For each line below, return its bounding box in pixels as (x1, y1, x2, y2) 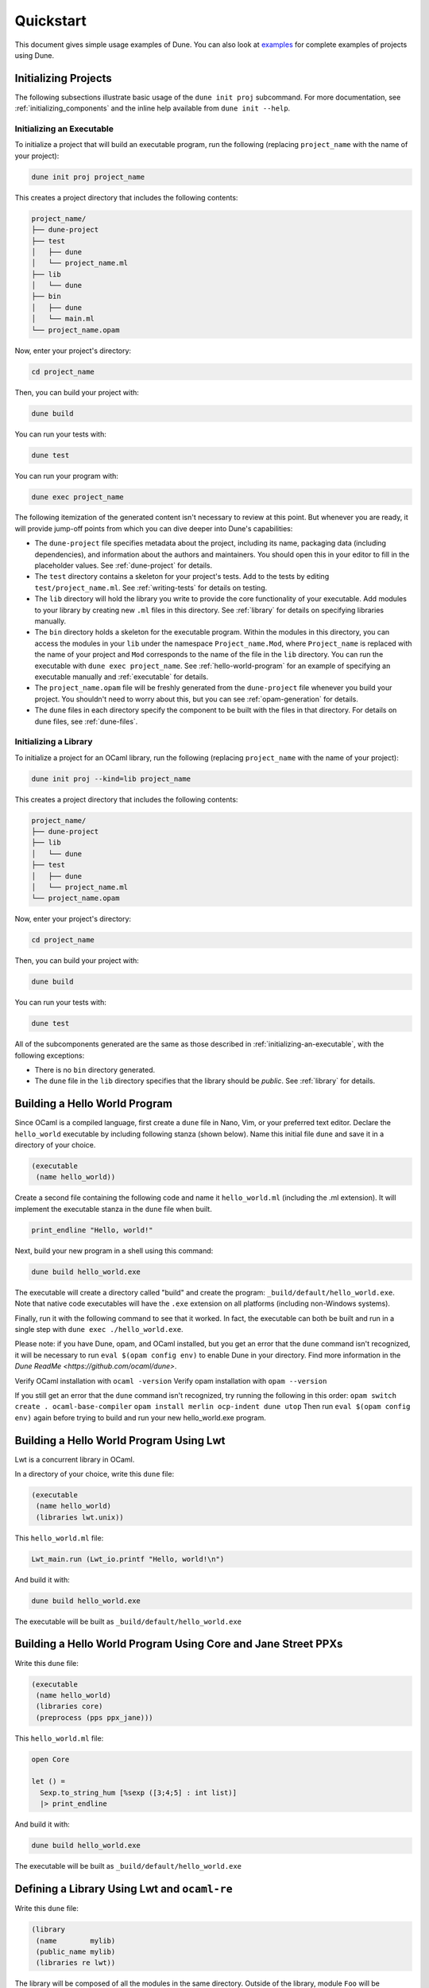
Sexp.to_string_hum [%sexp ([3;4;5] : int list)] (40, 1788, 238, 1797)
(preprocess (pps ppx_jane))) (36, 1713, 154, 1722)
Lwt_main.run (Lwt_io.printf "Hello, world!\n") (31, 1555, 225, 1563)
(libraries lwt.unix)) (36, 1512, 125, 1522)
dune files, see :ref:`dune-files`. (34, 716, 138, 726)
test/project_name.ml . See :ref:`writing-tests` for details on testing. (34, 583, 268, 592)
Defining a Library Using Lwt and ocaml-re (14, 1882, 234, 1896)
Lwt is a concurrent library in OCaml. (14, 1454, 135, 1464)
